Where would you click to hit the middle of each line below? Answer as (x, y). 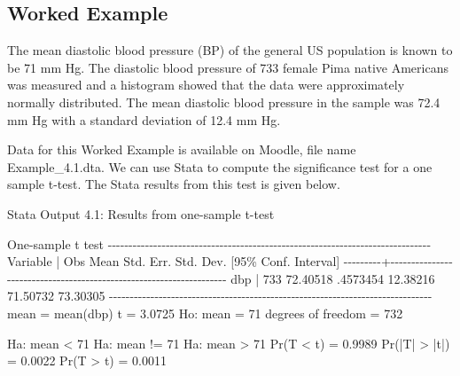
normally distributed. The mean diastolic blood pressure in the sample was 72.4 (224, 102)
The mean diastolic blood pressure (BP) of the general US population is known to (230, 50)
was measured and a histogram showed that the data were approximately (206, 85)
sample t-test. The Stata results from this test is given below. (174, 184)
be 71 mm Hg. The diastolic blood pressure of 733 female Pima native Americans (228, 67)
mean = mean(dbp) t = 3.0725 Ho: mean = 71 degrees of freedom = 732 (205, 313)
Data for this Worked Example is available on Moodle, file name (182, 149)
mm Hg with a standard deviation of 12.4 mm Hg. (144, 119)
